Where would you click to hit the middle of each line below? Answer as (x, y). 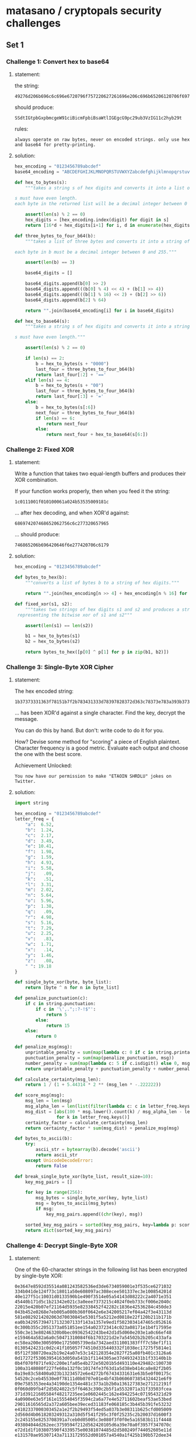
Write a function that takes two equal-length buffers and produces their (100, 474)
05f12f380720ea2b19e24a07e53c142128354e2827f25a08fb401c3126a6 (93, 1353)
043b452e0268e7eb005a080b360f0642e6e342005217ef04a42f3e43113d (93, 1312)
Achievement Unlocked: (43, 765)
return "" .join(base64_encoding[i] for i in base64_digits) (100, 311)
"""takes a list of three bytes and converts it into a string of (108, 241)
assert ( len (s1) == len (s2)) (59, 625)
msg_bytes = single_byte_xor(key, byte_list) (92, 1198)
